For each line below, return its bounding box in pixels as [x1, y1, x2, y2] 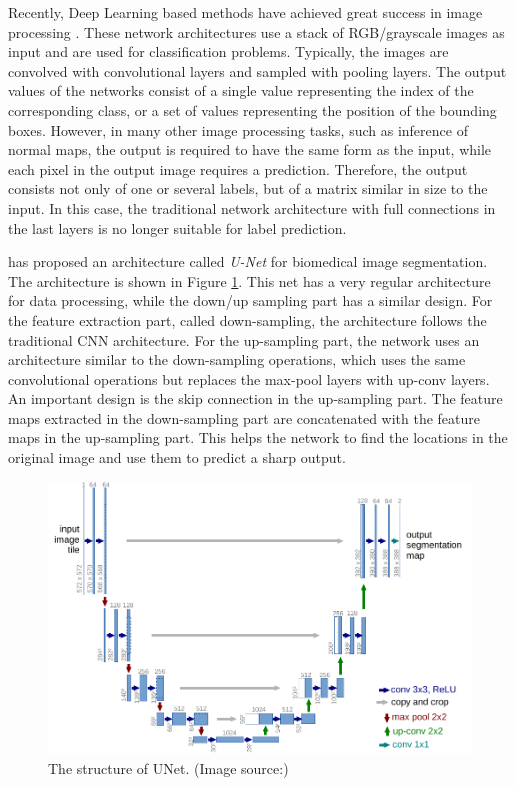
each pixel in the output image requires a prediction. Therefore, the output [8, 158, 468, 179]
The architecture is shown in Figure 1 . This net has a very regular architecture [8, 270, 491, 291]
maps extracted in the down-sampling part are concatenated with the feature [8, 407, 481, 428]
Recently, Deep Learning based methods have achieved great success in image [8, 2, 483, 22]
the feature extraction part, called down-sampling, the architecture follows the [8, 309, 487, 330]
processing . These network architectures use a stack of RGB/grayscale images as [8, 21, 505, 42]
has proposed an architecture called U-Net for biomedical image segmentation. [8, 251, 488, 272]
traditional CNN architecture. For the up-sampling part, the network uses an [8, 329, 480, 350]
